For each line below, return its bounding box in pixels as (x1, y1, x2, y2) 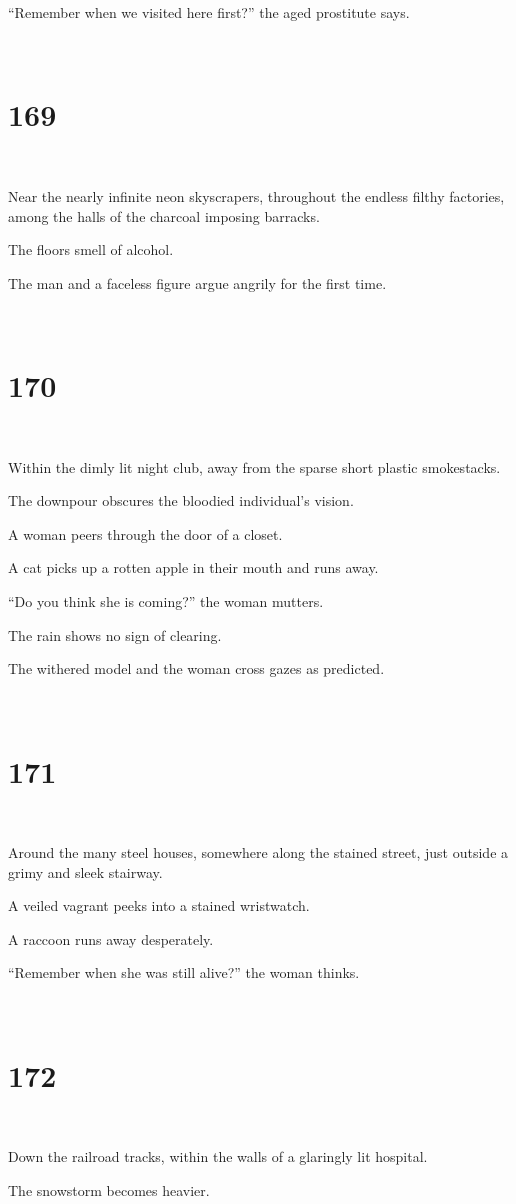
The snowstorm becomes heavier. (8, 1179, 210, 1200)
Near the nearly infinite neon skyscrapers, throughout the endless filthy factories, (8, 185, 505, 206)
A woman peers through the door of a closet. (8, 523, 283, 544)
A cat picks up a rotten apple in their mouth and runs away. (8, 557, 379, 578)
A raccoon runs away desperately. (8, 928, 214, 949)
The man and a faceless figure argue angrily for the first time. (8, 272, 387, 293)
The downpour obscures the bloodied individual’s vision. (8, 490, 354, 511)
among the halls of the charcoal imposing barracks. (8, 205, 320, 226)
